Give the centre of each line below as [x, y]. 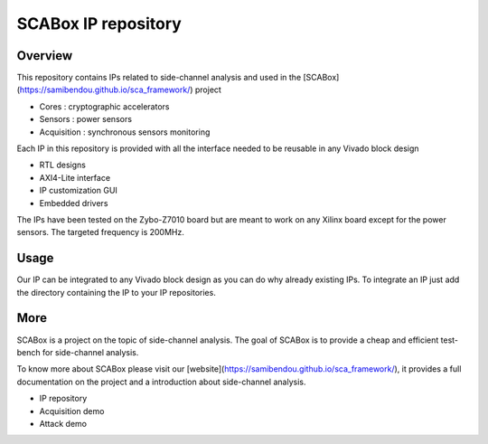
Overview [45, 56]
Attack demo [63, 423]
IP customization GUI [78, 191]
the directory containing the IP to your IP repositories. [116, 292]
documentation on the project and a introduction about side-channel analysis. [161, 382]
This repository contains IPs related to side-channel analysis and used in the [159, 78]
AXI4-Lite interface [75, 177]
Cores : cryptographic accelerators [104, 106]
